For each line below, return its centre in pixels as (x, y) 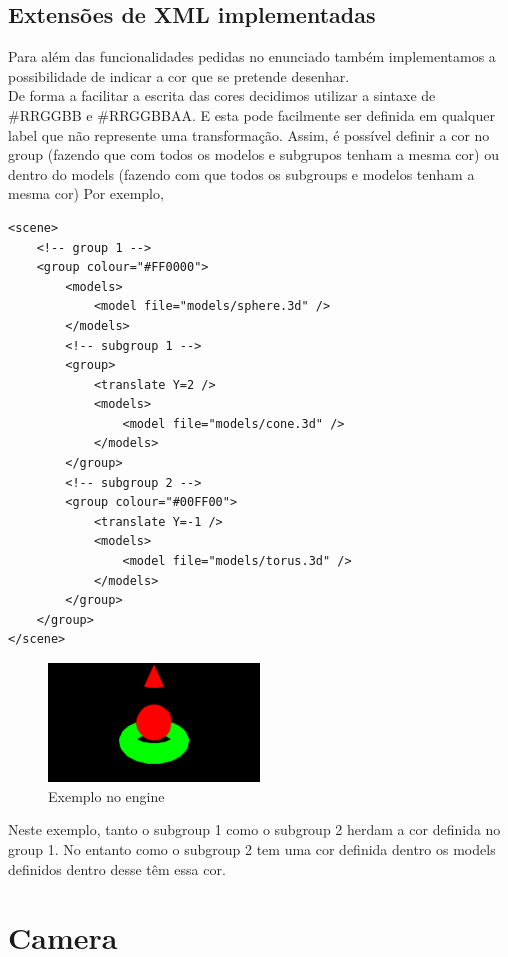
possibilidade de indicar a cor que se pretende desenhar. (179, 75)
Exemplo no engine (106, 795)
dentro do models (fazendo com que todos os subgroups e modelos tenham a (241, 173)
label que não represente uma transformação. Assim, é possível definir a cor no (249, 134)
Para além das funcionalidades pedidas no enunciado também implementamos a (252, 56)
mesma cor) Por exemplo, (86, 193)
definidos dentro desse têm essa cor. (117, 868)
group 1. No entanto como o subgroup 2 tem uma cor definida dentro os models (252, 849)
